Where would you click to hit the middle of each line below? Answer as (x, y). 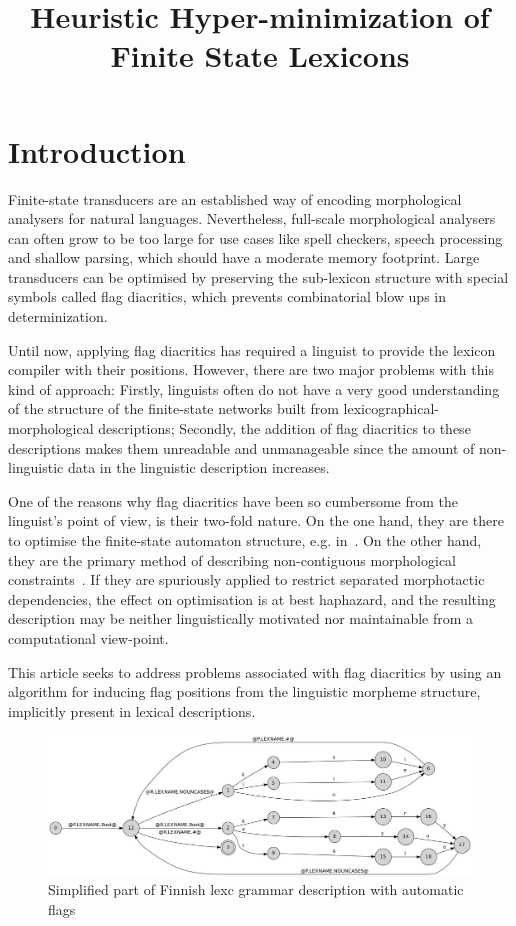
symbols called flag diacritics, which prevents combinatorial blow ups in (227, 296)
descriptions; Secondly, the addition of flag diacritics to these (284, 428)
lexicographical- (391, 408)
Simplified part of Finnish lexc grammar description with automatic (256, 889)
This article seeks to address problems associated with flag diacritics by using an (255, 671)
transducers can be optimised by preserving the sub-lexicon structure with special (258, 276)
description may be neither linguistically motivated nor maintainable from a (241, 618)
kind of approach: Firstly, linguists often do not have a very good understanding (254, 388)
